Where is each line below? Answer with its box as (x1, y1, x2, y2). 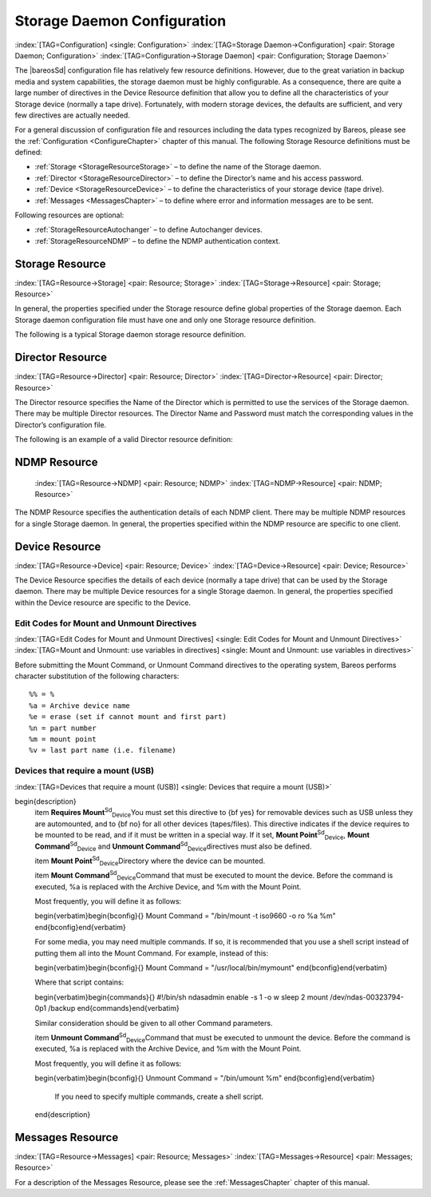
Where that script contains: (34, 977, 125, 987)
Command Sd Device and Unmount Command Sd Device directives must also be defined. (34, 840, 312, 853)
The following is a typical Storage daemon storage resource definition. (14, 330, 247, 340)
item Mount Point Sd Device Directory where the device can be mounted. (34, 855, 266, 867)
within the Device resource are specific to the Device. (14, 598, 192, 607)
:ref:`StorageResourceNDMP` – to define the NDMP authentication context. (34, 236, 281, 245)
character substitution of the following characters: (14, 671, 180, 681)
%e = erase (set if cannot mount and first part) (29, 712, 227, 722)
